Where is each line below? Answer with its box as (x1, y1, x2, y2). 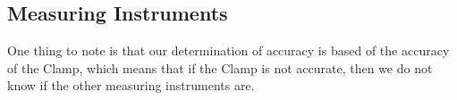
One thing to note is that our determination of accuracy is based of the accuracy (7, 41, 450, 60)
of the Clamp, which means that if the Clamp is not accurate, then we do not (7, 58, 433, 77)
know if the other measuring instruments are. (7, 76, 255, 95)
